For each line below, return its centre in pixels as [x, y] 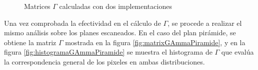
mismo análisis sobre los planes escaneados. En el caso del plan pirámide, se [120, 33]
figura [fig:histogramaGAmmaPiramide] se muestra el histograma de [108, 52]
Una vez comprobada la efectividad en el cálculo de [82, 23]
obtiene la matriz [30, 42]
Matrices [37, 6]
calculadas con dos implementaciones [115, 6]
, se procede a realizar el [205, 23]
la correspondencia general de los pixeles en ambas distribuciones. [104, 61]
